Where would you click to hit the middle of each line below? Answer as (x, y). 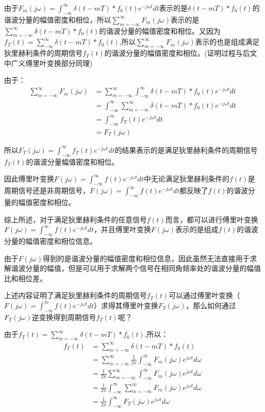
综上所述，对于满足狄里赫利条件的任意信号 (75, 219)
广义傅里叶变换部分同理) (52, 63)
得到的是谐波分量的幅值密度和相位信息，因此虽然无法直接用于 (146, 258)
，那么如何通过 (211, 305)
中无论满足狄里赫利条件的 (187, 179)
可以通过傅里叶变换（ (204, 295)
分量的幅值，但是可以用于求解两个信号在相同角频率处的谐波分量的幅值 (143, 268)
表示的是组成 (197, 229)
